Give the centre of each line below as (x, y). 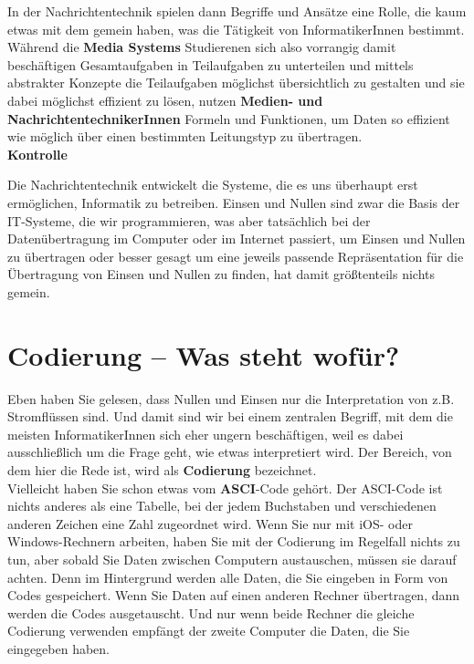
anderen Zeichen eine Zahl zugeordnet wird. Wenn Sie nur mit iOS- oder (210, 523)
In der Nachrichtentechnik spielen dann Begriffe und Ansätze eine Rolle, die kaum (237, 11)
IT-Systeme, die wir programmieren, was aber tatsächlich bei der (189, 220)
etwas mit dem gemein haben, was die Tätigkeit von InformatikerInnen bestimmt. (236, 29)
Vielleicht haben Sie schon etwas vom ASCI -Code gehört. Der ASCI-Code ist (225, 488)
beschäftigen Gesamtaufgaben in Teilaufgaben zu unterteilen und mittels (211, 64)
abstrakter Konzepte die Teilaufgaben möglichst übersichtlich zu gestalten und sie (236, 83)
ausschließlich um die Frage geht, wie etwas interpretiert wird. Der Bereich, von (230, 452)
